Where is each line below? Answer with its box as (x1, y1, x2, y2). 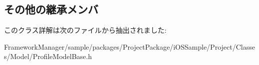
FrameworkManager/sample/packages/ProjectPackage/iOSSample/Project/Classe (4, 41, 255, 52)
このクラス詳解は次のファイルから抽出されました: (4, 25, 167, 35)
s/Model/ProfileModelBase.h (4, 51, 92, 62)
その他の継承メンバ (4, 1, 98, 17)
